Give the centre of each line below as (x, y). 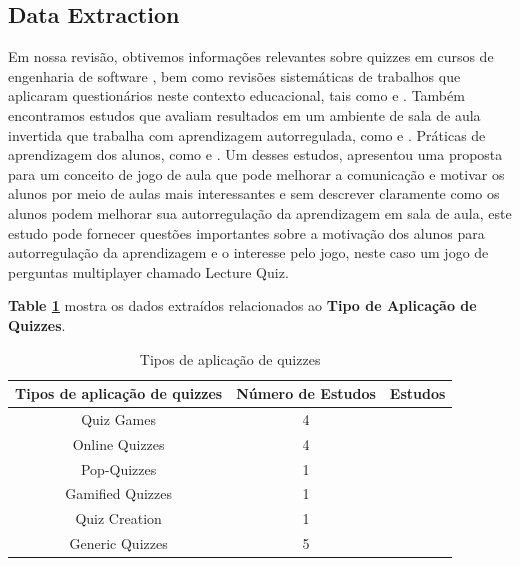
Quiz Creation (118, 518)
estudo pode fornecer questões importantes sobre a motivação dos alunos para (246, 232)
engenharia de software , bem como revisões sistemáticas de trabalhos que (234, 75)
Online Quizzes (118, 443)
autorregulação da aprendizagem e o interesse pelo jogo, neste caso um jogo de (248, 252)
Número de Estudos (306, 393)
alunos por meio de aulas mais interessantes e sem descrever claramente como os (254, 193)
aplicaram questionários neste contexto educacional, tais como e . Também (236, 95)
